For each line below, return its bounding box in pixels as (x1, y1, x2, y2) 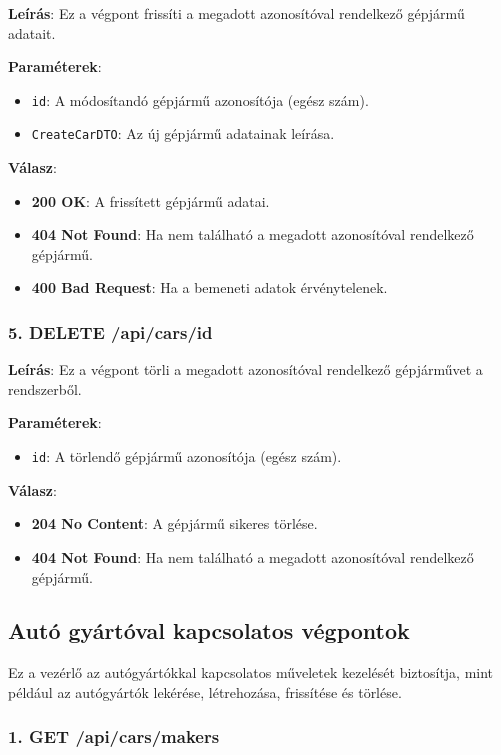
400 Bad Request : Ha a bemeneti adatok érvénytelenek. (31, 277, 388, 298)
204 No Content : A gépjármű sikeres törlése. (31, 513, 318, 534)
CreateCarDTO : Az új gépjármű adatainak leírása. (31, 123, 335, 144)
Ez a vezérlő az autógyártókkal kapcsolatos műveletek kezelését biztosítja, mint (8, 662, 494, 683)
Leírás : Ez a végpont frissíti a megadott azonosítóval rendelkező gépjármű (8, 3, 465, 23)
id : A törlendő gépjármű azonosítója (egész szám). (31, 446, 342, 467)
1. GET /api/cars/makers (8, 724, 220, 749)
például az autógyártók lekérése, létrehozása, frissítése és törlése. (8, 681, 402, 702)
